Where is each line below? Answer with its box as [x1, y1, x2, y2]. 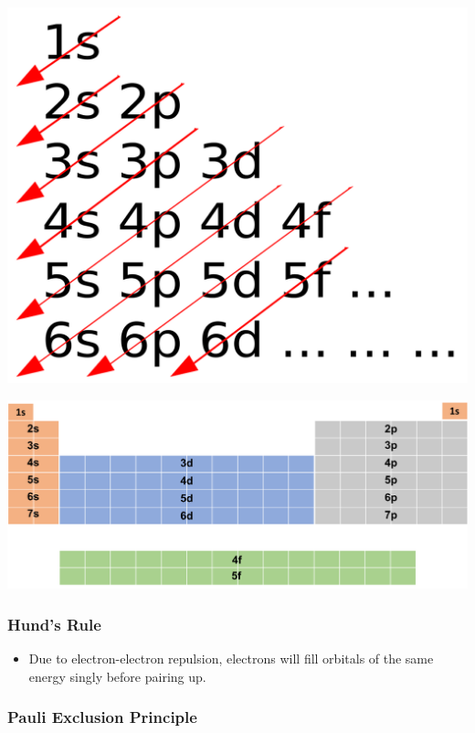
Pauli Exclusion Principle [7, 706, 197, 728]
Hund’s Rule [7, 612, 101, 635]
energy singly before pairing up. [28, 666, 206, 685]
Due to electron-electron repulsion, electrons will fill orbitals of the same [28, 649, 434, 668]
